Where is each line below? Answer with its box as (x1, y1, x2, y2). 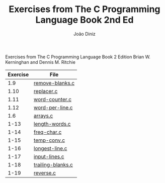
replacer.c (33, 87, 58, 95)
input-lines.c (33, 153, 64, 160)
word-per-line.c (33, 104, 73, 111)
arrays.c (33, 112, 53, 119)
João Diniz (73, 31, 96, 37)
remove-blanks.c (33, 79, 75, 86)
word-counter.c (33, 96, 72, 103)
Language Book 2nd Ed (35, 14, 134, 26)
